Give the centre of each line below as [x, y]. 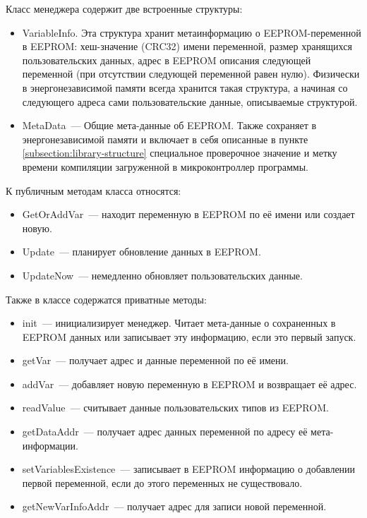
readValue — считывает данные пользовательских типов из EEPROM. [175, 408]
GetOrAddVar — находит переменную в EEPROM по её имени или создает [188, 214]
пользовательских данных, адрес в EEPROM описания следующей [167, 60]
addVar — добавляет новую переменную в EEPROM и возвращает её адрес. [189, 384]
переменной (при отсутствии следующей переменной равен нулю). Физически [191, 74]
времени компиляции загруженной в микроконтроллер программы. [165, 166]
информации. [50, 445]
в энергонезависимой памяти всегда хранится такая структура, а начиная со [185, 87]
